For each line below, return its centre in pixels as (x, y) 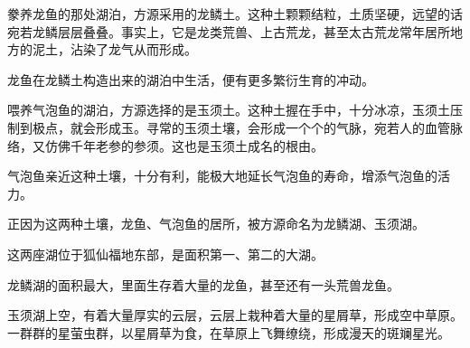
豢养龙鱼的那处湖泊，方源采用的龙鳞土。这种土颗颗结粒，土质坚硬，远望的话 (235, 14)
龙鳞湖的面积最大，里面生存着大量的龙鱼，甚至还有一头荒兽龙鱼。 (203, 284)
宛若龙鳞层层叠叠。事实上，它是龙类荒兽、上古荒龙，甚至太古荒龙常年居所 (229, 31)
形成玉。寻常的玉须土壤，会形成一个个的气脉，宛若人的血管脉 (279, 127)
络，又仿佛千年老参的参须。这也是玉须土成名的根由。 (165, 145)
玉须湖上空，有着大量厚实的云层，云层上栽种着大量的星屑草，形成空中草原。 (235, 315)
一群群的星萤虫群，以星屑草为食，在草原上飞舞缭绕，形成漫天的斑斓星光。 (229, 332)
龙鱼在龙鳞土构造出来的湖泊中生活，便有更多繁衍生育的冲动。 (191, 79)
